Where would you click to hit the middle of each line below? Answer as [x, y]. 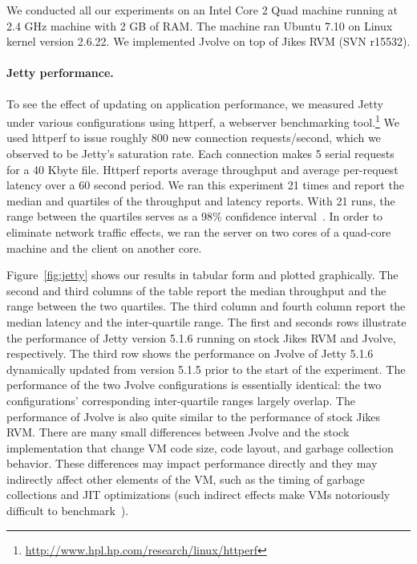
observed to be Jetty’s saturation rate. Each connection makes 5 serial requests [200, 154]
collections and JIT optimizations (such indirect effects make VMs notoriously [198, 495]
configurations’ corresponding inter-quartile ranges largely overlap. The [181, 400]
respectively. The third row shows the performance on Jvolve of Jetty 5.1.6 [190, 353]
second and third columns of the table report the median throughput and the [196, 290]
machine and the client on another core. [104, 248]
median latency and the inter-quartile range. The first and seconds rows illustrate [206, 321]
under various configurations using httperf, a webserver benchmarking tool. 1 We [203, 121]
